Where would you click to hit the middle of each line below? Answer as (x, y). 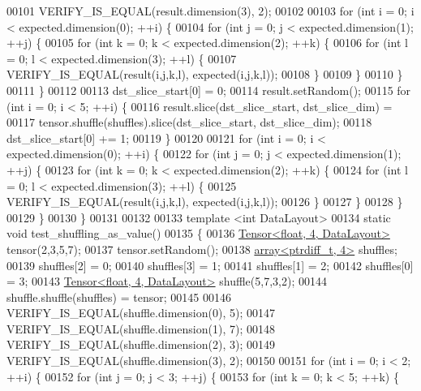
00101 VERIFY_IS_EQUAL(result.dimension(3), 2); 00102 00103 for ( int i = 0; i (210, 11)
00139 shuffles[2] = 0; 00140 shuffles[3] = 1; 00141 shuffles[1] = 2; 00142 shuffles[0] (210, 265)
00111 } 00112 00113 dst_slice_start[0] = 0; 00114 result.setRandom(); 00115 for (209, 90)
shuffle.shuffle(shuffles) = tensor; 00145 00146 (119, 296)
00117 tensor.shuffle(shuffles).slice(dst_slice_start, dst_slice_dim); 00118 (189, 122)
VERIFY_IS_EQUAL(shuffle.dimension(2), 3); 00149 (141, 344)
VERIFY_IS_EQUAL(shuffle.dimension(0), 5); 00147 (141, 313)
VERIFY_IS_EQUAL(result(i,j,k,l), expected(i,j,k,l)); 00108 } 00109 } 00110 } (205, 74)
